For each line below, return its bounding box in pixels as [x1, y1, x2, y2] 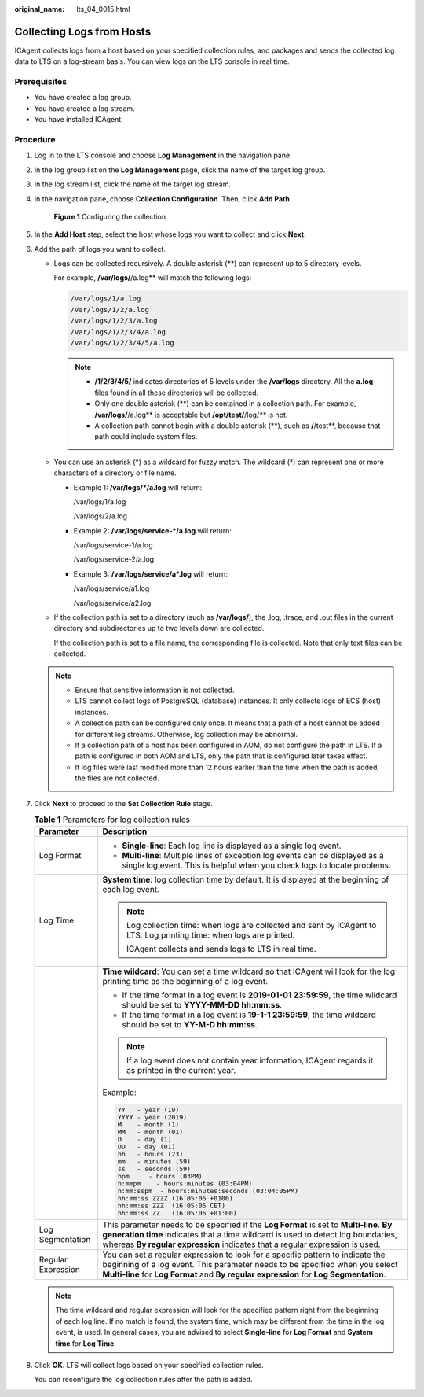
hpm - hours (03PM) [117, 1172, 203, 1181]
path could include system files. [94, 432, 198, 441]
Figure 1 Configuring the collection [53, 212, 166, 221]
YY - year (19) [117, 1106, 180, 1115]
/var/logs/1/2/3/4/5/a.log [70, 338, 174, 348]
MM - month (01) [117, 1128, 184, 1137]
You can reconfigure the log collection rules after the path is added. [34, 1375, 253, 1384]
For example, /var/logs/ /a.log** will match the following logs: [53, 273, 252, 282]
